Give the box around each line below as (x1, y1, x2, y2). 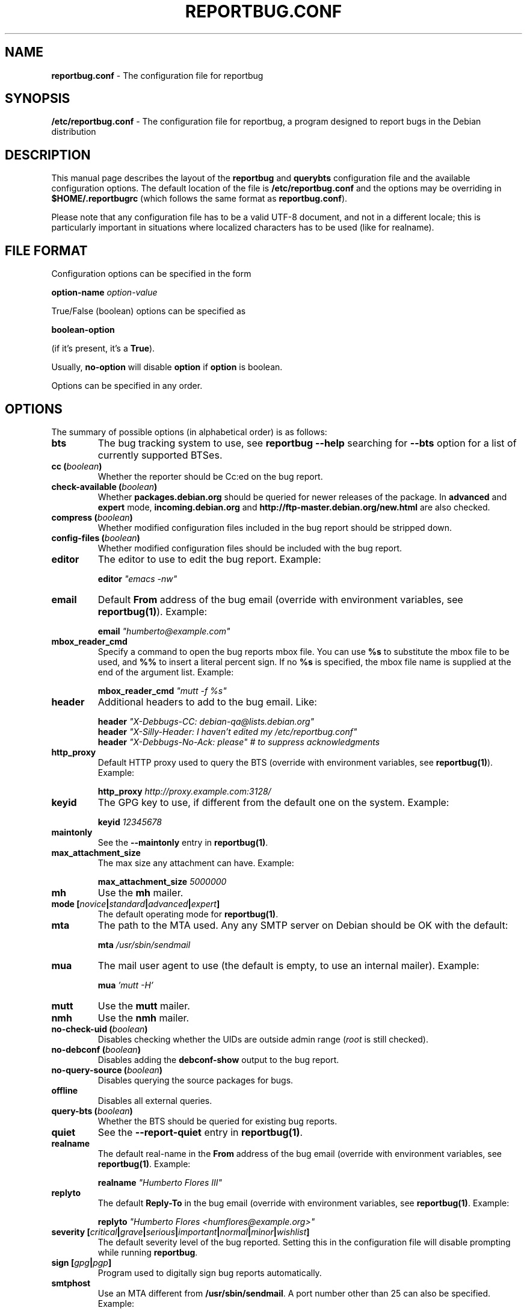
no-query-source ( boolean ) (51, 1064, 163, 1075)
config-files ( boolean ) (51, 532, 140, 543)
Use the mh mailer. (97, 886, 183, 899)
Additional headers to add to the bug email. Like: (97, 695, 317, 708)
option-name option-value (51, 287, 158, 298)
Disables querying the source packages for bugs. (97, 1074, 294, 1085)
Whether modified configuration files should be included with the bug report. (97, 542, 402, 553)
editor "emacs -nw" (97, 573, 177, 584)
